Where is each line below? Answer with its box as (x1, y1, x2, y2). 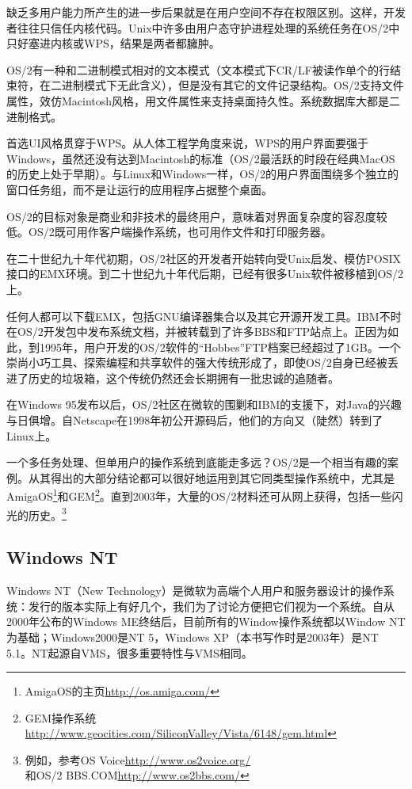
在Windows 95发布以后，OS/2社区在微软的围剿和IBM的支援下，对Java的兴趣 (6, 396, 402, 413)
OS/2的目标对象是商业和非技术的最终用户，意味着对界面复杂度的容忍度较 (6, 208, 387, 224)
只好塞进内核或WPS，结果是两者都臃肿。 (6, 35, 220, 51)
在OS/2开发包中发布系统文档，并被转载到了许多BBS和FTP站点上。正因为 (6, 323, 388, 340)
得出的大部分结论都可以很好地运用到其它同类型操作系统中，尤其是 (50, 469, 395, 486)
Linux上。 (6, 427, 57, 444)
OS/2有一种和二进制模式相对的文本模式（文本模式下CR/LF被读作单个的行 (6, 61, 390, 78)
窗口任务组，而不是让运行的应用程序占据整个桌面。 (6, 181, 273, 197)
